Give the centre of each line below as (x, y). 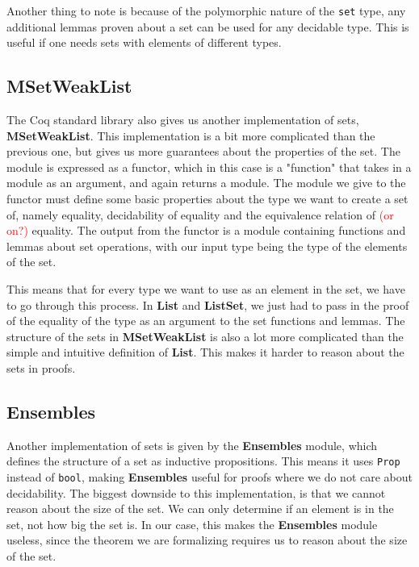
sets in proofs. (41, 367)
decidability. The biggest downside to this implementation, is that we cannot (196, 492)
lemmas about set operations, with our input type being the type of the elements (207, 246)
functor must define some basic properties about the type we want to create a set (207, 199)
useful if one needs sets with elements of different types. (144, 42)
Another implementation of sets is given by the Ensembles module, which (192, 445)
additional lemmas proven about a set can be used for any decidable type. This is (208, 26)
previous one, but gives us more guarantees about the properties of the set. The (203, 151)
